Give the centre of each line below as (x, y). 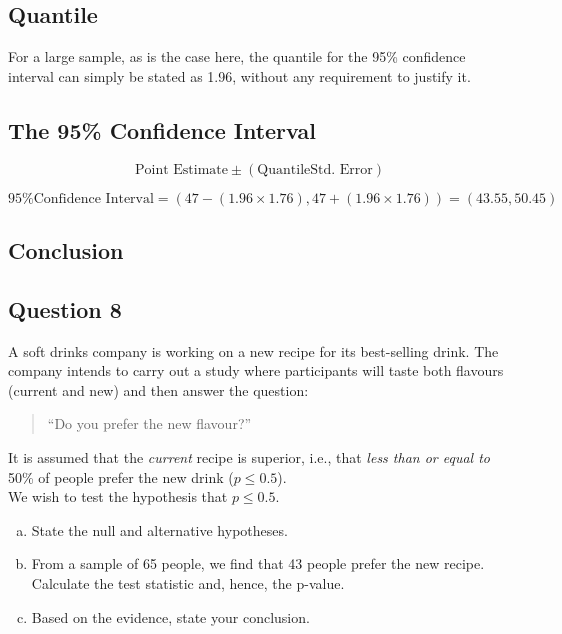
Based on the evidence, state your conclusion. (170, 616)
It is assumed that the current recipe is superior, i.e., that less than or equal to (249, 456)
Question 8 (65, 308)
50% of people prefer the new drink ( (121, 476)
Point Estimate (181, 169)
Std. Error (341, 169)
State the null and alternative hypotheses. (159, 529)
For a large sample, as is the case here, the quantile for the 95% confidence (237, 56)
